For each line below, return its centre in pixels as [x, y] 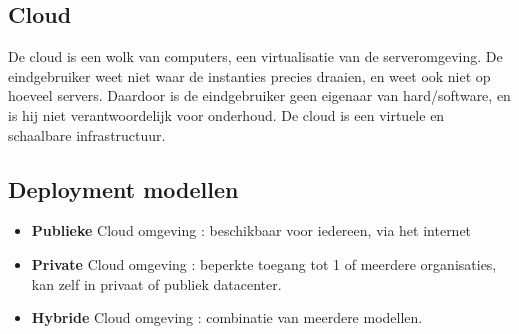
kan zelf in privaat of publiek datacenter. [156, 283]
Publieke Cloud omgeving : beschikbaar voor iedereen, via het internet [251, 230]
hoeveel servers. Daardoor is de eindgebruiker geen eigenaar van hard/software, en [259, 95]
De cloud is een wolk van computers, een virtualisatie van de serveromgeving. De [255, 56]
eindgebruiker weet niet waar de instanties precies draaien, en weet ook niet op [249, 75]
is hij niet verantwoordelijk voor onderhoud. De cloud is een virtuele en [226, 114]
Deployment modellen [123, 188]
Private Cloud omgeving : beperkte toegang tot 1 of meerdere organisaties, [264, 263]
